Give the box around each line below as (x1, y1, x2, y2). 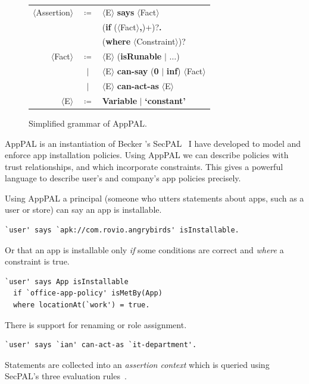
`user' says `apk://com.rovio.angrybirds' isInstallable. (5, 226, 239, 235)
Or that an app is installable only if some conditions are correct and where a (5, 243, 284, 256)
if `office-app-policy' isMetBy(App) (13, 289, 163, 298)
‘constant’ (145, 94, 186, 106)
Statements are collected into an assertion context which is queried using (5, 358, 270, 370)
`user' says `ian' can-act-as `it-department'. (5, 341, 197, 350)
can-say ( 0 (117, 65, 159, 77)
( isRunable (117, 50, 162, 62)
